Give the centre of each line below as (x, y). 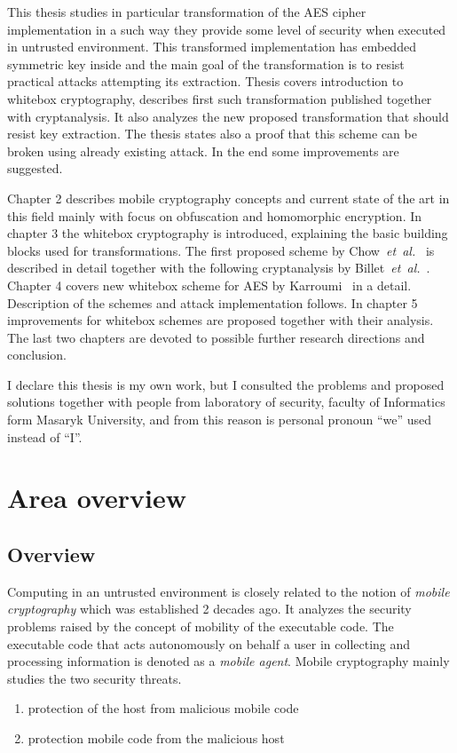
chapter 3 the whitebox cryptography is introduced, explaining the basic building (228, 233)
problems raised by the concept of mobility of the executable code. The (201, 626)
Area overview (97, 498)
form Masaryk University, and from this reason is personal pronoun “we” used (220, 420)
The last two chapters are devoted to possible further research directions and (216, 337)
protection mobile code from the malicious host (156, 737)
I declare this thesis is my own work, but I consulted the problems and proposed (226, 384)
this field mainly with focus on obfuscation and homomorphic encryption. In (215, 215)
